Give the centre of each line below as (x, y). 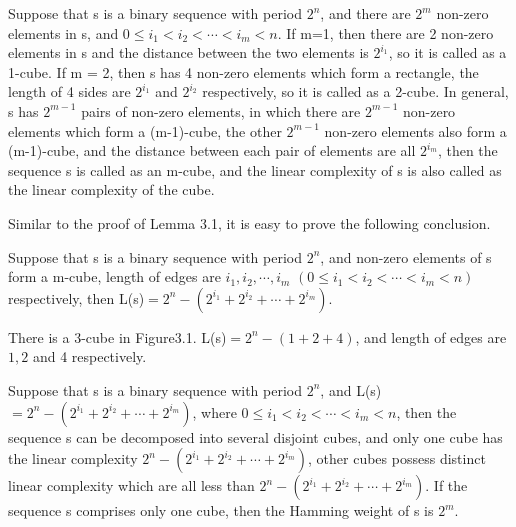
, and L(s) (351, 389)
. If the (446, 485)
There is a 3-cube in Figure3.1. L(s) (117, 336)
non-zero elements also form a (415, 130)
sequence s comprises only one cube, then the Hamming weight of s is (221, 510)
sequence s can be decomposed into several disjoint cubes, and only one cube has (255, 436)
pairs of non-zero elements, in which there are (221, 110)
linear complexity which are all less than (131, 485)
